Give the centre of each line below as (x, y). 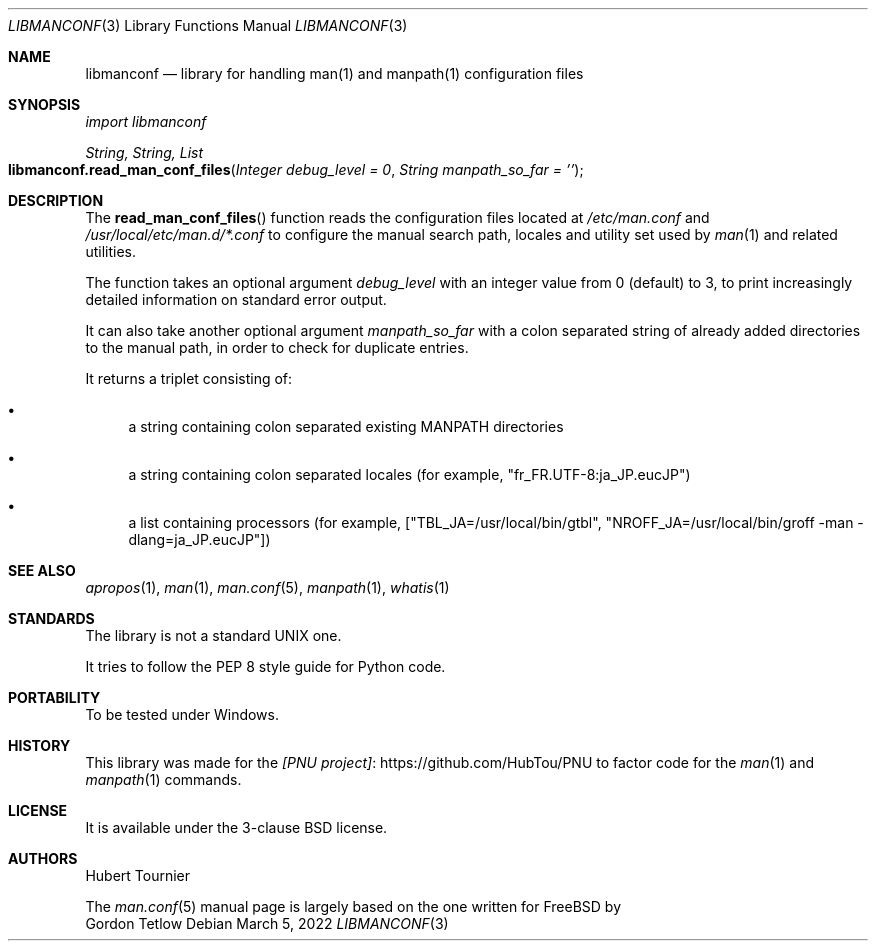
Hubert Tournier (138, 875)
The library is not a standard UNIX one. (213, 635)
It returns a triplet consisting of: (189, 378)
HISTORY (39, 745)
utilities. (110, 251)
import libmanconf (146, 121)
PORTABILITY (54, 697)
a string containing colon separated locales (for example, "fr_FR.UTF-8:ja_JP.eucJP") (409, 474)
